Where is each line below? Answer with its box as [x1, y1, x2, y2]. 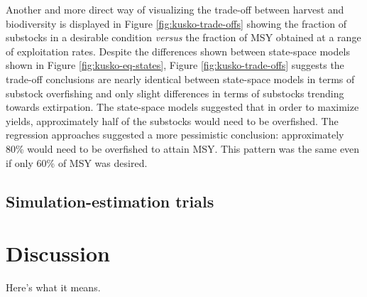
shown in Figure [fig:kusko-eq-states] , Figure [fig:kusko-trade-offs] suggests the [6, 58, 344, 72]
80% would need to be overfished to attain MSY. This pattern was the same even [6, 141, 360, 156]
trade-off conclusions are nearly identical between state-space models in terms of [6, 71, 355, 86]
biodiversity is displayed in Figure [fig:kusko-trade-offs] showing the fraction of [6, 16, 346, 31]
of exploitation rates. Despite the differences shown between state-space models [6, 43, 350, 58]
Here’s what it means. [6, 280, 101, 295]
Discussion [6, 239, 110, 268]
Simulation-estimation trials [6, 190, 214, 212]
